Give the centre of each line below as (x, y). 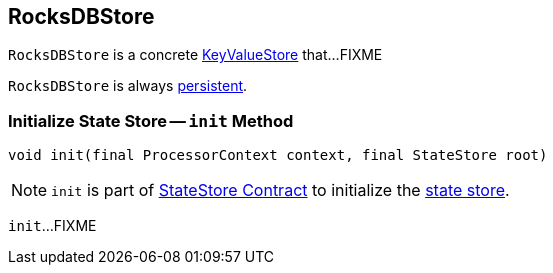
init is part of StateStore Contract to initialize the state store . (280, 190)
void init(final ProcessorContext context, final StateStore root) (278, 155)
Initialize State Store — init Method (151, 120)
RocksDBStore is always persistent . (128, 86)
